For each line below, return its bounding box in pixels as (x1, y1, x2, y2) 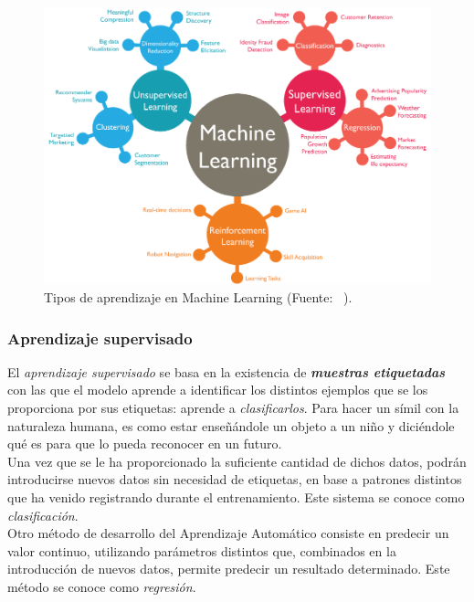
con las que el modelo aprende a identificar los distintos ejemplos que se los (7, 380, 428, 399)
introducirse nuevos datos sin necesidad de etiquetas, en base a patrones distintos (7, 470, 462, 489)
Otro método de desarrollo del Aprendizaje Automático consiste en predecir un (7, 523, 449, 543)
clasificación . (7, 505, 79, 524)
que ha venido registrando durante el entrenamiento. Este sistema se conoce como (7, 487, 465, 506)
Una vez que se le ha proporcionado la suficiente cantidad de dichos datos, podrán (7, 451, 467, 470)
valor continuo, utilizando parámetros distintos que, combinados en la (7, 541, 396, 560)
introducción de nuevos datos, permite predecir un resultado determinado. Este (7, 559, 450, 578)
